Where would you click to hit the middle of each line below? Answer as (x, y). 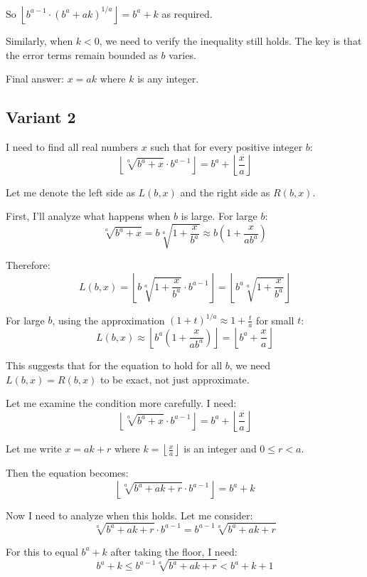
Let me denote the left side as (70, 192)
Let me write (34, 449)
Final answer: (35, 79)
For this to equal (42, 551)
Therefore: (28, 265)
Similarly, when (39, 41)
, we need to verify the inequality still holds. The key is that (230, 41)
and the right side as (225, 192)
